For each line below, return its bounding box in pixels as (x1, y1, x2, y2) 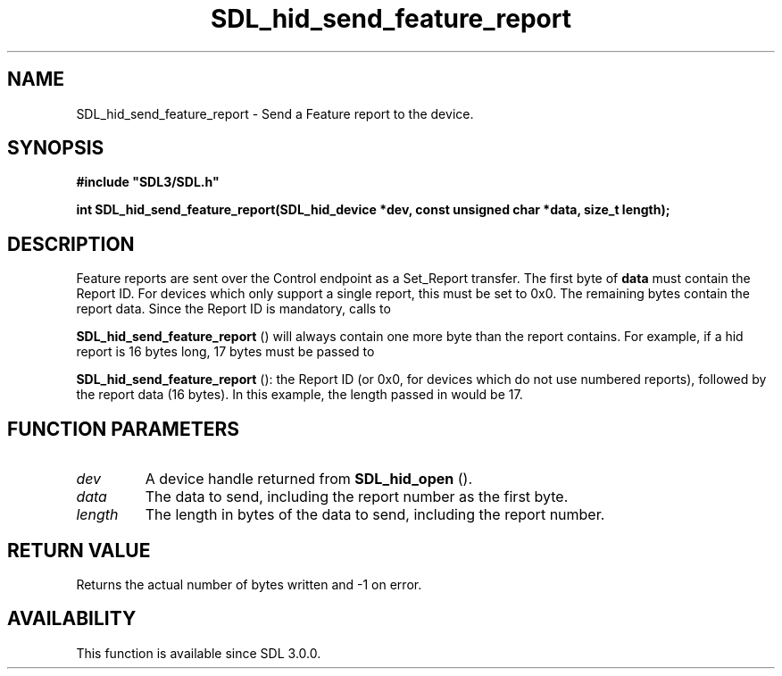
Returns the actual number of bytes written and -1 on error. (76, 576, 422, 592)
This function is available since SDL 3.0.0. (76, 645, 321, 661)
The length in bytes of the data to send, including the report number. (145, 505, 605, 524)
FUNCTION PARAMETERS (7, 417, 239, 440)
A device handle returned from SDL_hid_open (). (145, 470, 472, 488)
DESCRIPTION (7, 232, 135, 255)
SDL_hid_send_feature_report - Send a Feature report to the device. (76, 105, 474, 121)
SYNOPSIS (7, 137, 104, 160)
